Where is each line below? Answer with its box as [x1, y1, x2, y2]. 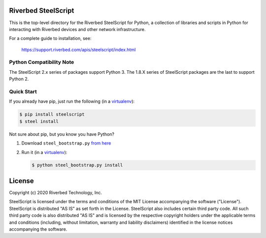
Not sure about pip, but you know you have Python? [9, 131, 114, 137]
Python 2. [9, 76, 29, 82]
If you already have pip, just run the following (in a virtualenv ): [9, 98, 135, 104]
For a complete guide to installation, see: [9, 35, 92, 41]
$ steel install [19, 119, 59, 124]
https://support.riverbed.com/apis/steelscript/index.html [21, 47, 136, 53]
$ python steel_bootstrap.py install [32, 162, 123, 168]
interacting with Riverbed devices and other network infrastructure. [9, 26, 146, 32]
